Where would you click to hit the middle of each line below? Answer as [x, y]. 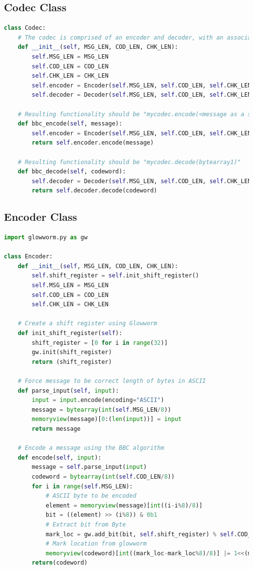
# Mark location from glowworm [96, 544]
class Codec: [25, 28]
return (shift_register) [72, 362]
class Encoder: [28, 257]
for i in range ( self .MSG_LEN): [82, 486]
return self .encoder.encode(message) [93, 143]
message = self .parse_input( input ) [89, 467]
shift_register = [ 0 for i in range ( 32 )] [100, 343]
